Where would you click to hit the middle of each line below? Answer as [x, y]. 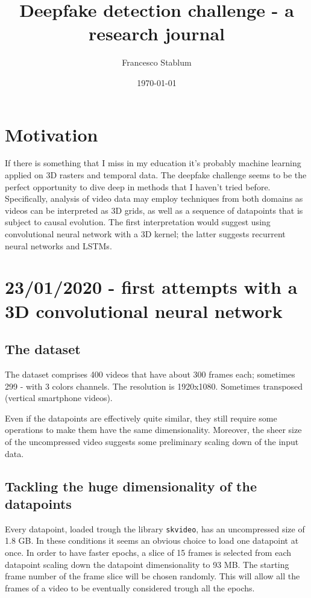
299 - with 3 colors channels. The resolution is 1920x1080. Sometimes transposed [154, 386]
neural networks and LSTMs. [58, 245]
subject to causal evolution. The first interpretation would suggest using [138, 222]
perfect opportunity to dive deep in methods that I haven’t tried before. [138, 186]
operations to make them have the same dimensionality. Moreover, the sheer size [153, 430]
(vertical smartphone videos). [59, 398]
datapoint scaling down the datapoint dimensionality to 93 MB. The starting [147, 564]
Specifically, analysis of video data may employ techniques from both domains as [154, 198]
